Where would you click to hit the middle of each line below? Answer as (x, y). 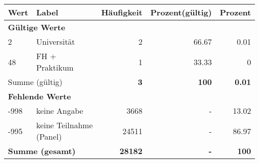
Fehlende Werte (40, 96)
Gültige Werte (37, 27)
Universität (56, 41)
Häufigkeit (122, 12)
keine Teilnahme (64, 125)
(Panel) (49, 136)
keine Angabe (60, 111)
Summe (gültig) (35, 82)
